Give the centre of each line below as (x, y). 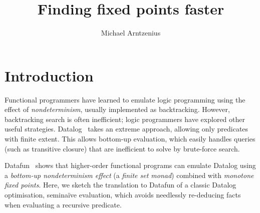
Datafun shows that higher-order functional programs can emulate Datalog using (130, 165)
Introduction (49, 75)
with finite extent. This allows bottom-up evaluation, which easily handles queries (130, 139)
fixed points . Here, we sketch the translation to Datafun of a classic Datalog (120, 185)
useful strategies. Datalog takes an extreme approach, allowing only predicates (126, 129)
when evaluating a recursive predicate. (63, 204)
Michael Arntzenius (131, 33)
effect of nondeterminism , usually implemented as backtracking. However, (117, 109)
